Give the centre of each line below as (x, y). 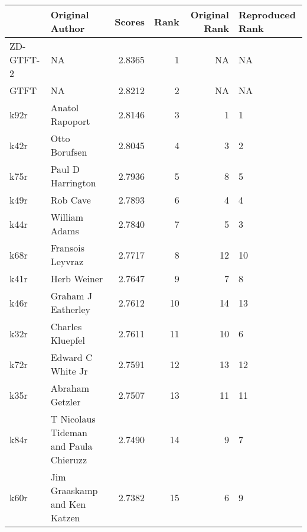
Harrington (73, 183)
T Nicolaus (73, 419)
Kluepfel (68, 340)
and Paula (71, 446)
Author (68, 28)
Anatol (65, 107)
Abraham (70, 388)
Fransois (67, 248)
